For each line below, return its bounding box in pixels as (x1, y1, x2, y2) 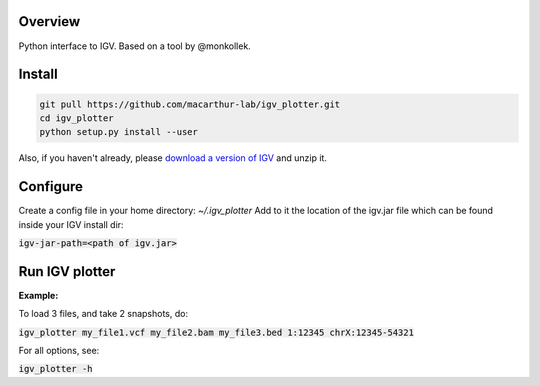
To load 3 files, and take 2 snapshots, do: (18, 308, 189, 320)
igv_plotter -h (18, 363, 94, 375)
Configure (18, 178, 84, 195)
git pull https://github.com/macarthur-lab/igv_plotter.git (39, 98, 341, 110)
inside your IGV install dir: (18, 218, 124, 230)
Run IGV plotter (18, 263, 116, 280)
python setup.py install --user (39, 126, 199, 138)
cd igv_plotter (39, 112, 114, 124)
